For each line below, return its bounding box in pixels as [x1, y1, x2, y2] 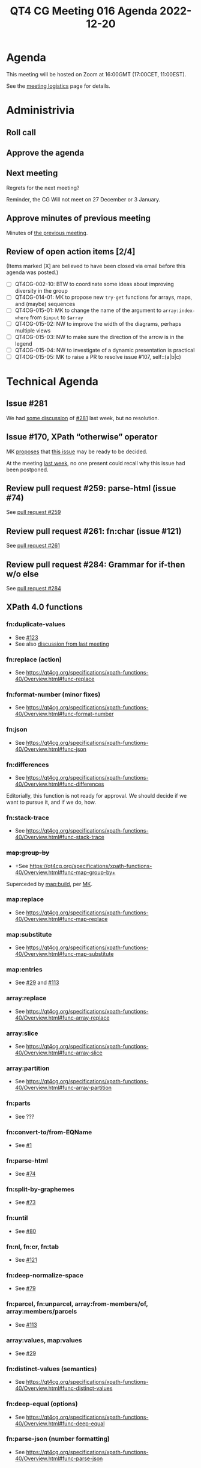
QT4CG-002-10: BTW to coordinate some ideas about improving [14, 281, 174, 288]
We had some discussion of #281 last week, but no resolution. [6, 414, 160, 421]
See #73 [14, 1199, 36, 1206]
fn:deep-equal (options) [6, 1399, 78, 1408]
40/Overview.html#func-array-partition [14, 1084, 112, 1092]
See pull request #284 [6, 585, 62, 592]
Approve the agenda [6, 147, 85, 158]
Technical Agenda [6, 375, 99, 388]
